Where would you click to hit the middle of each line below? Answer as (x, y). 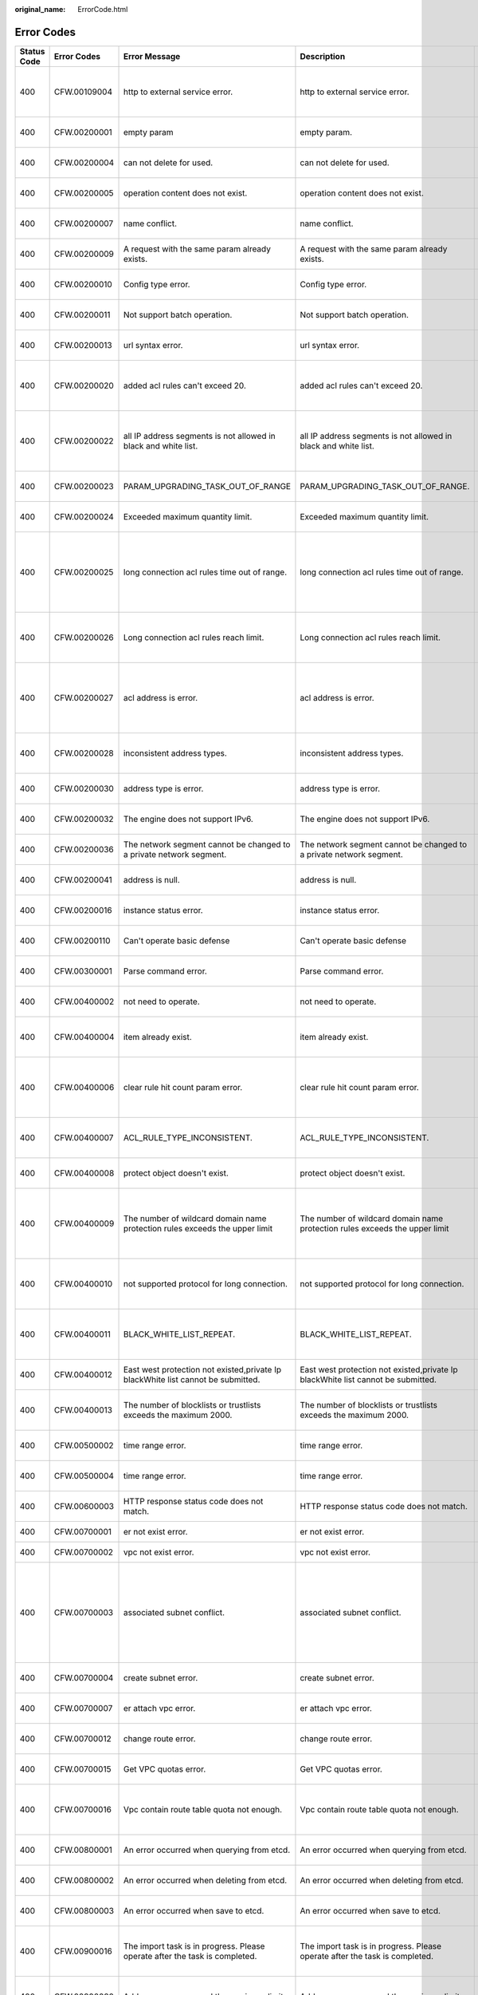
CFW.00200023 (84, 486)
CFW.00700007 (83, 1708)
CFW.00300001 (83, 971)
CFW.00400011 (82, 1334)
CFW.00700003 (84, 1612)
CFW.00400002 (84, 1001)
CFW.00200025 (84, 572)
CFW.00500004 (84, 1476)
